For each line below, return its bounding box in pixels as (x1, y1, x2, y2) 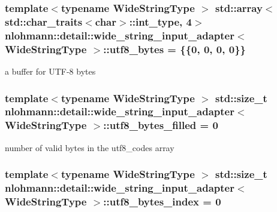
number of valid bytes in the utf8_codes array (5, 141, 174, 153)
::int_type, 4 (129, 14, 192, 29)
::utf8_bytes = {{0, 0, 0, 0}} (103, 41, 246, 56)
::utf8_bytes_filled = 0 (103, 118, 218, 133)
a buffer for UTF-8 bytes (5, 64, 96, 77)
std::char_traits (5, 14, 83, 29)
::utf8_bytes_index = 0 (103, 194, 221, 208)
